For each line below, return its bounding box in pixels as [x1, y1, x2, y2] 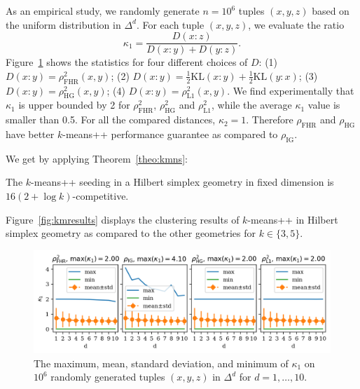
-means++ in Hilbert [247, 212, 338, 226]
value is [307, 97, 340, 112]
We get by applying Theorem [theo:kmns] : [6, 151, 188, 165]
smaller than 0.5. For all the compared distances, [6, 112, 216, 127]
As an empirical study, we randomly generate [6, 4, 200, 18]
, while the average [211, 97, 292, 112]
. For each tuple [136, 17, 205, 32]
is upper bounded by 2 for [18, 97, 130, 112]
